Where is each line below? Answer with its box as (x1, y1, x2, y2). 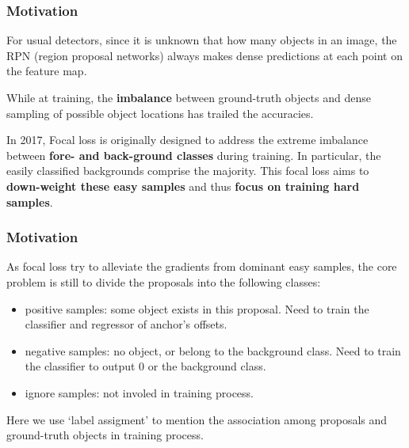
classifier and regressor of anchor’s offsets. (25, 316, 227, 332)
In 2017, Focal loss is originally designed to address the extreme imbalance (6, 131, 369, 148)
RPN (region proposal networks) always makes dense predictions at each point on (6, 47, 403, 63)
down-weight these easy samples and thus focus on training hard (6, 177, 360, 194)
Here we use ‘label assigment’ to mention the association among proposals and (6, 411, 388, 427)
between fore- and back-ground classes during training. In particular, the (6, 146, 381, 163)
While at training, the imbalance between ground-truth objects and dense (6, 89, 371, 105)
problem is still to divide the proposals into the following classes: (6, 273, 321, 290)
